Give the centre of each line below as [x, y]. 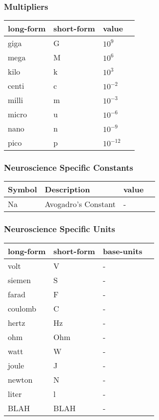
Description [67, 189]
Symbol [22, 189]
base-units [122, 251]
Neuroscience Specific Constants [69, 168]
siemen [20, 280]
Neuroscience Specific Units [60, 229]
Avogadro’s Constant [80, 204]
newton [20, 379]
